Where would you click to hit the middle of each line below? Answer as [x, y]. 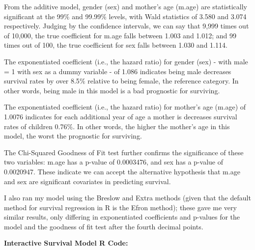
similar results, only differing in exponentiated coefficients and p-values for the [122, 217]
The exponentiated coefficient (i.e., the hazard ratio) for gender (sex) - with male [126, 61]
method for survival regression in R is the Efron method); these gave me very [120, 207]
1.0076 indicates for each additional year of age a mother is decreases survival [121, 116]
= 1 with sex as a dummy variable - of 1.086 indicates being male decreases [118, 71]
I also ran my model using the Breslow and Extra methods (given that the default [127, 198]
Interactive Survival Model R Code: [66, 243]
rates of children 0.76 [36, 126]
